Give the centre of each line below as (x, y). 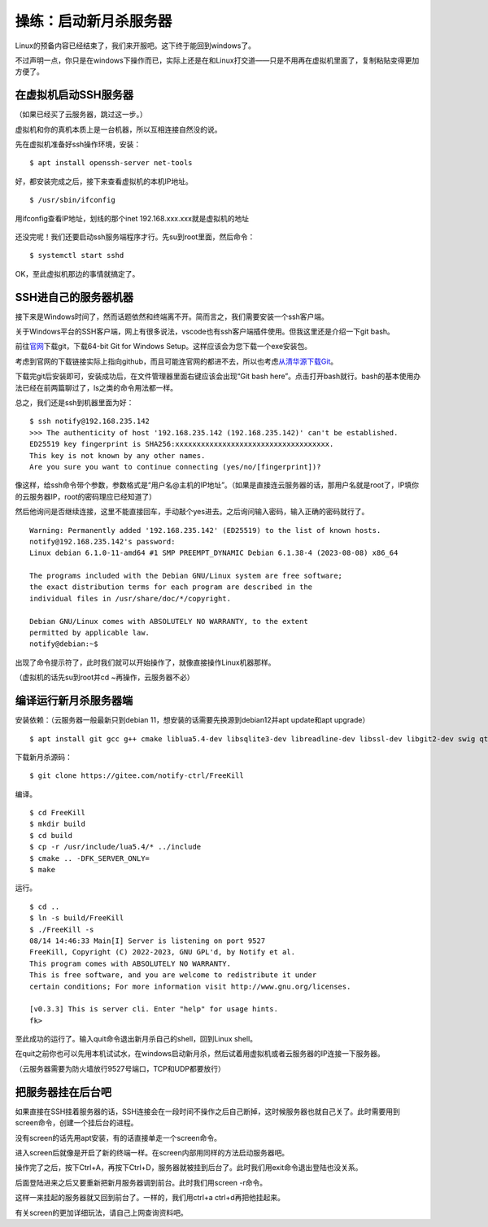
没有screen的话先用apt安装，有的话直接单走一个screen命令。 (118, 1137)
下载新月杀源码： (44, 757)
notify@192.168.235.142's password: (102, 541)
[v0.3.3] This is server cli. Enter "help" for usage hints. (154, 1009)
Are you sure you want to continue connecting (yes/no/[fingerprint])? (175, 467)
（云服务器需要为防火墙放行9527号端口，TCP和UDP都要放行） (120, 1068)
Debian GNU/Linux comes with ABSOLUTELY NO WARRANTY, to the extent (169, 621)
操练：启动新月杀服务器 (94, 21)
